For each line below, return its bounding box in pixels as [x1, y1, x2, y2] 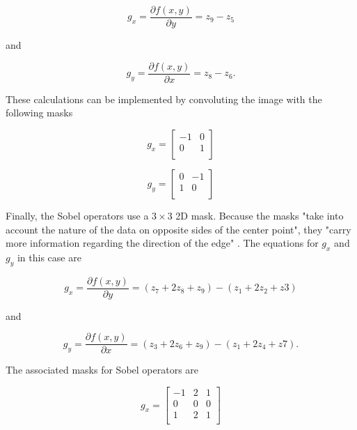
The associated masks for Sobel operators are [6, 362, 199, 377]
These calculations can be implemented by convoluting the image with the [6, 91, 322, 106]
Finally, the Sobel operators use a [6, 208, 149, 222]
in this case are [17, 249, 81, 264]
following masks [6, 105, 73, 120]
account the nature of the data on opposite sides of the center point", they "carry [6, 222, 351, 236]
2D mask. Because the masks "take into [175, 208, 344, 222]
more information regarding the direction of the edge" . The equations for [6, 236, 319, 250]
